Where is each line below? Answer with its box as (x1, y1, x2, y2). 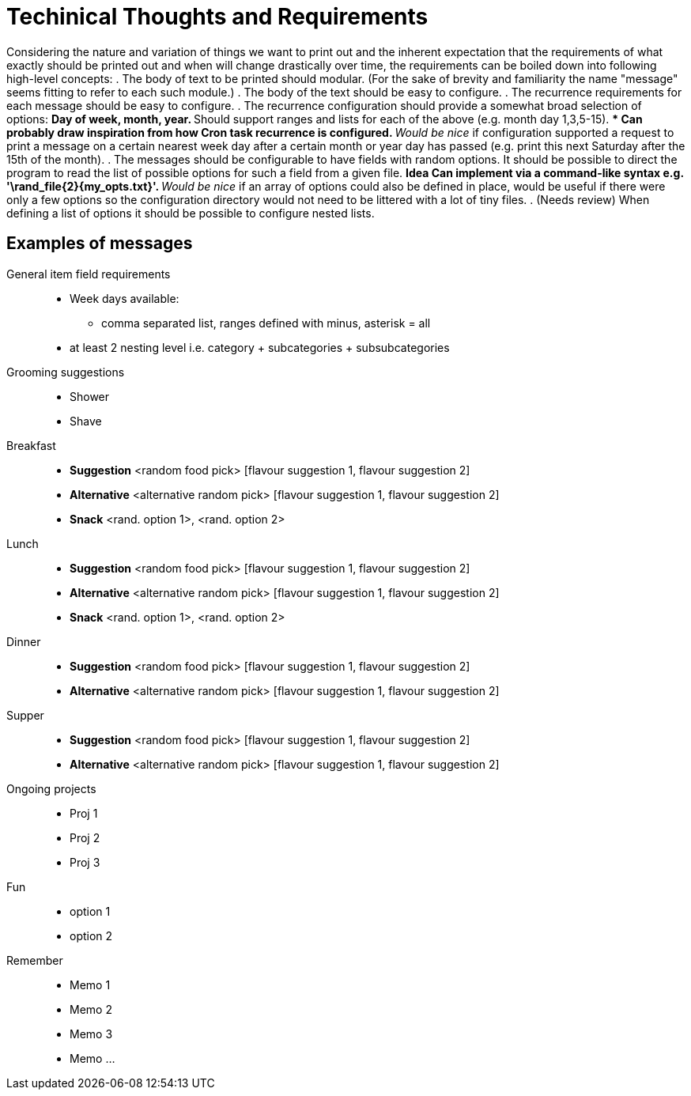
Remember (6, 953, 63, 967)
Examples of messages (6, 233, 193, 254)
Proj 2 (70, 830, 100, 845)
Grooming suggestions (6, 365, 125, 379)
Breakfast (6, 438, 56, 452)
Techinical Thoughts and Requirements (6, 3, 429, 30)
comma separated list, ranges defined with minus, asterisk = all (101, 316, 431, 330)
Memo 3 (70, 1026, 113, 1041)
